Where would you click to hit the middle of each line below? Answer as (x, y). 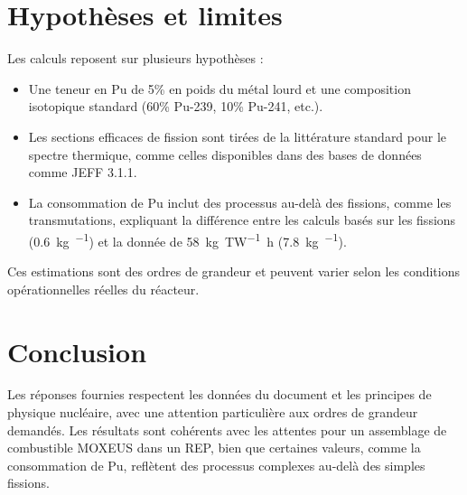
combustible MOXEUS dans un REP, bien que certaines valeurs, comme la (214, 448)
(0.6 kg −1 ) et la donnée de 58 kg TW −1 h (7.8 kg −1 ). (187, 239)
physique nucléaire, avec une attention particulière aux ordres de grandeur (213, 412)
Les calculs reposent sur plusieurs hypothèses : (135, 58)
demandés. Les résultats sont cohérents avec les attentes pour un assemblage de (227, 430)
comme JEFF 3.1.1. (83, 172)
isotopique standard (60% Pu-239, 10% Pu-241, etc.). (176, 106)
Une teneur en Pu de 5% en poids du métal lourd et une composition (219, 88)
